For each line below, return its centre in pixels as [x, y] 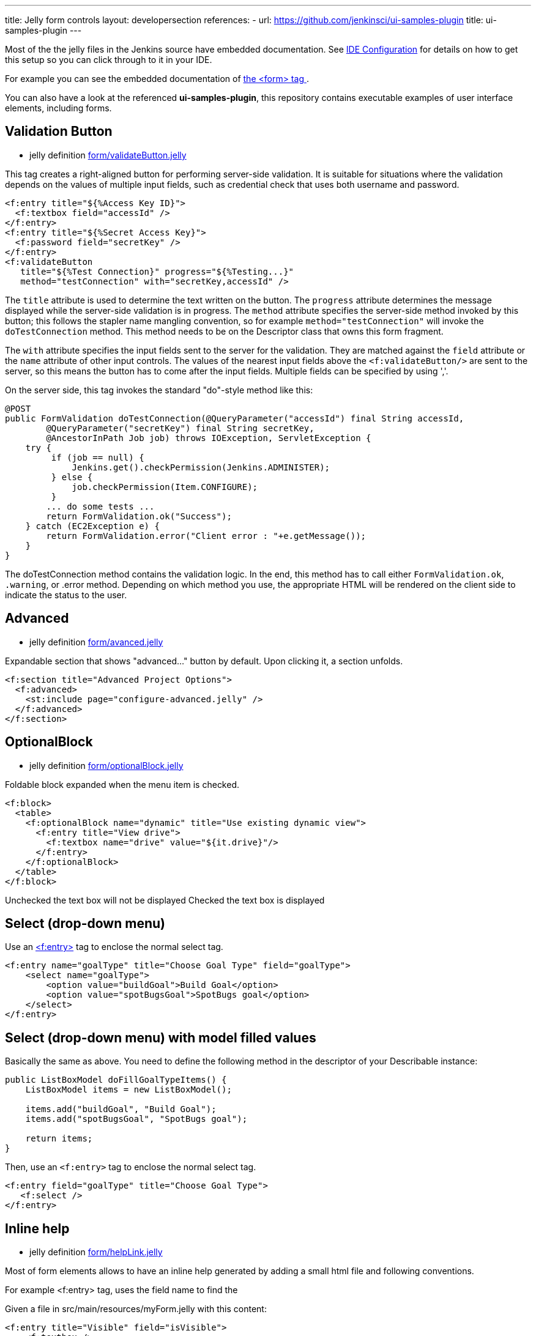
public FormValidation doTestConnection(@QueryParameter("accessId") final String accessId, [235, 418]
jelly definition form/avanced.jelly [96, 642]
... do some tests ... [100, 506]
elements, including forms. [58, 108]
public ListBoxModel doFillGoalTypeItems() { [116, 1080]
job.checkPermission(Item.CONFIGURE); [165, 487]
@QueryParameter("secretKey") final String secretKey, [180, 428]
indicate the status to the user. [66, 595]
